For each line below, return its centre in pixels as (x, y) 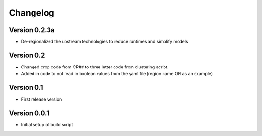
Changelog (32, 13)
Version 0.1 (26, 88)
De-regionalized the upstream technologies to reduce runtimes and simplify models (105, 42)
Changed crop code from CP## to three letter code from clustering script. (95, 67)
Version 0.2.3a (32, 30)
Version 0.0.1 (29, 113)
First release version (41, 99)
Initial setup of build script (47, 125)
